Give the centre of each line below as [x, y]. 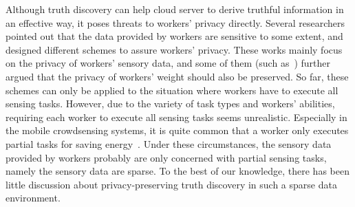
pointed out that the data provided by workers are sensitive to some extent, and [174, 36]
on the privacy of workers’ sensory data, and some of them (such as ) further [168, 63]
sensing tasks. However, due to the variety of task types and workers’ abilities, [170, 103]
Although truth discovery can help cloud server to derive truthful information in [175, 9]
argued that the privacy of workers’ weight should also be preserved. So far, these [177, 76]
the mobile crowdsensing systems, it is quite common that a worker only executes [177, 130]
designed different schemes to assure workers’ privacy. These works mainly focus [174, 49]
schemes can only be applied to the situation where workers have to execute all [172, 90]
